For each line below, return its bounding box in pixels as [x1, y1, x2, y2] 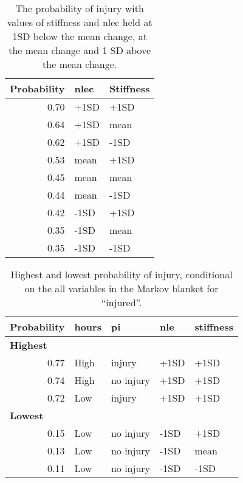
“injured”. [101, 295, 142, 309]
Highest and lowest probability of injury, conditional [10, 267, 233, 281]
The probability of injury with [15, 1, 144, 15]
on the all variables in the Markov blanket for [24, 281, 219, 295]
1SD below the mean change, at [12, 29, 147, 43]
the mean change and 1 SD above [9, 43, 151, 57]
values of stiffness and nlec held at [7, 15, 152, 29]
